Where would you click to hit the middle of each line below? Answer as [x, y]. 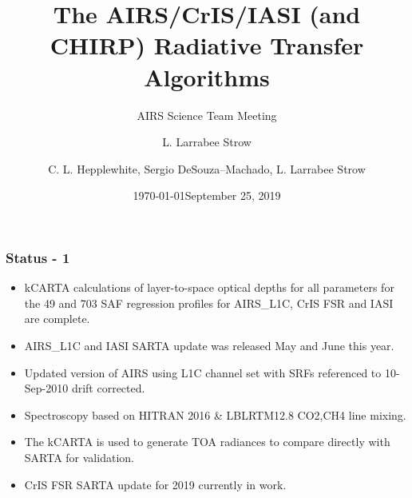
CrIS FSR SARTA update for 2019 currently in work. [155, 484]
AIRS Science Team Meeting [207, 115]
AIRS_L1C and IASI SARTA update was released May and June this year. [209, 345]
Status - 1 [38, 257]
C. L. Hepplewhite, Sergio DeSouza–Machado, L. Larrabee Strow [207, 168]
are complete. [57, 319]
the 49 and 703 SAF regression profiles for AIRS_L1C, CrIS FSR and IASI [209, 303]
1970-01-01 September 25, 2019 [207, 195]
